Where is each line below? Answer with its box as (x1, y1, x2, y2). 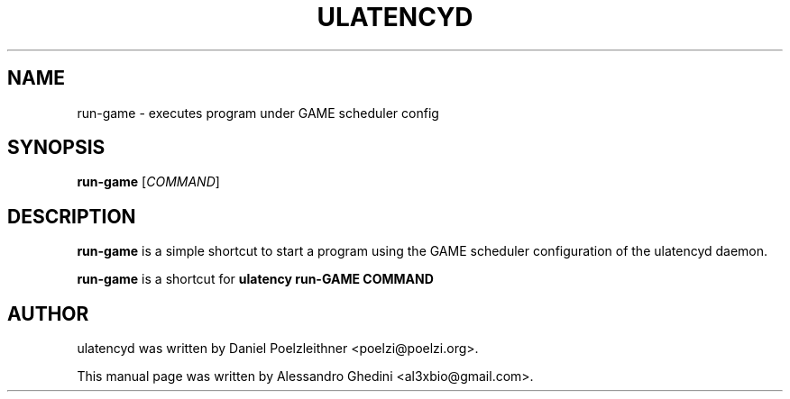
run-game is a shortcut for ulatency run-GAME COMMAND (77, 271, 434, 287)
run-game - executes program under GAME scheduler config (77, 104, 439, 121)
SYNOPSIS (7, 136, 106, 159)
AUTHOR (7, 302, 89, 325)
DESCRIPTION (7, 204, 136, 228)
